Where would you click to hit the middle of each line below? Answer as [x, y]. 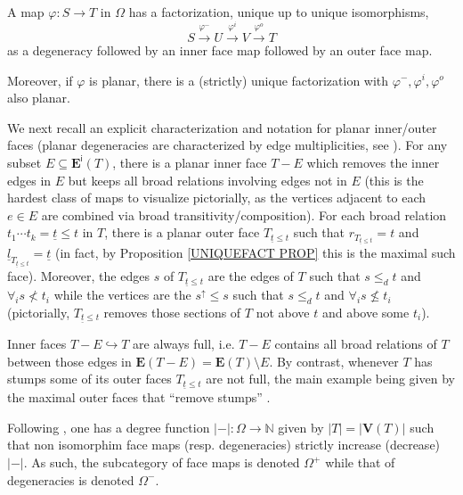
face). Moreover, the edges [78, 276]
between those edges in [69, 361]
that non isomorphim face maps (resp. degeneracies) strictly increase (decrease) [224, 445]
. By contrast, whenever [334, 361]
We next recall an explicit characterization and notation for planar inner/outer [222, 127]
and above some [366, 313]
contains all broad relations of [356, 344]
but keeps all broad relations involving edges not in [207, 180]
